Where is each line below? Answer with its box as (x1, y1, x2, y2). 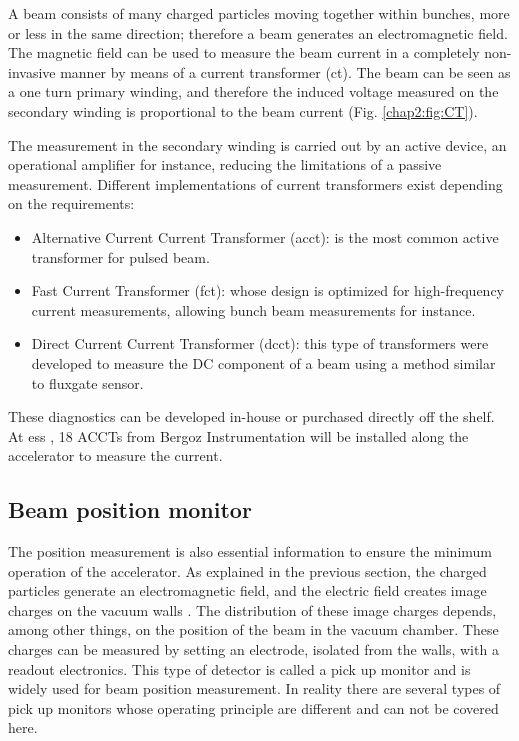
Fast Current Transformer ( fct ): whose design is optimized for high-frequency (31, 280, 505, 301)
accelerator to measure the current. (8, 445, 223, 466)
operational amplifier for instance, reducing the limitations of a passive (8, 154, 442, 175)
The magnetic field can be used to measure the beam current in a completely (8, 42, 480, 63)
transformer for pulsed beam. (31, 246, 210, 267)
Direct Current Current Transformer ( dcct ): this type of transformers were (31, 333, 489, 354)
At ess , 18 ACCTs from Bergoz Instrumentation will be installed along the (8, 425, 469, 446)
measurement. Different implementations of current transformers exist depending (8, 173, 503, 194)
